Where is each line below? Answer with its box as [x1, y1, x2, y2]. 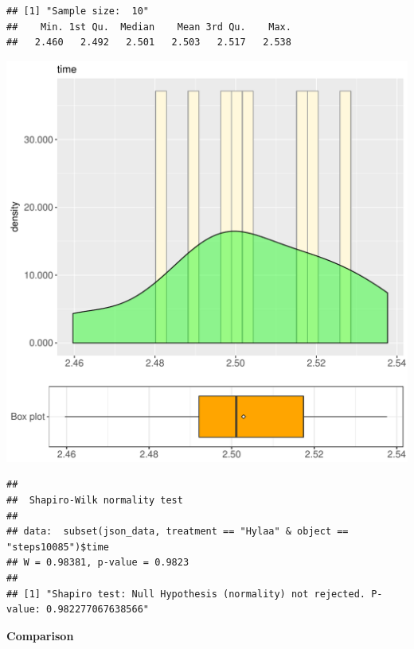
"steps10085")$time [6, 541, 109, 553]
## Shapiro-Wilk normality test [6, 494, 183, 506]
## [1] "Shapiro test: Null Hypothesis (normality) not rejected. [6, 588, 366, 600]
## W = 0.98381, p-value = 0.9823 [6, 557, 189, 569]
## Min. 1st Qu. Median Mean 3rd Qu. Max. [6, 21, 291, 33]
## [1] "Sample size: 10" [6, 6, 149, 17]
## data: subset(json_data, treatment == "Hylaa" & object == [6, 526, 349, 538]
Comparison [6, 627, 74, 643]
